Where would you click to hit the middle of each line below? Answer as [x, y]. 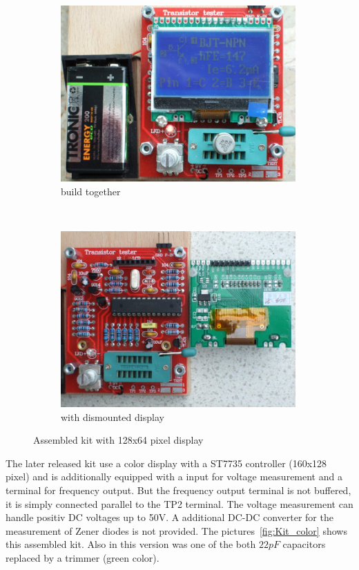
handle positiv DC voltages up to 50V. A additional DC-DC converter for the [169, 517]
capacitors [304, 544]
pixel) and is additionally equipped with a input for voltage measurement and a [174, 476]
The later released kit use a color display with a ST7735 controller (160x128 [166, 463]
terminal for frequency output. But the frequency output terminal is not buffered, [178, 490]
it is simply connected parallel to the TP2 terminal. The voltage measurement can [179, 503]
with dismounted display [113, 416]
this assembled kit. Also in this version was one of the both [131, 544]
